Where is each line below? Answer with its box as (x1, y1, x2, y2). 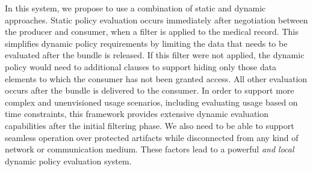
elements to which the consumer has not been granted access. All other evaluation (5, 72, 308, 85)
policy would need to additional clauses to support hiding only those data (5, 60, 277, 73)
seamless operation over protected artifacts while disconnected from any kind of (5, 131, 299, 143)
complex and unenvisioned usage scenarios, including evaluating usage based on (5, 95, 298, 108)
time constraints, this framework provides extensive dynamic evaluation (5, 107, 269, 120)
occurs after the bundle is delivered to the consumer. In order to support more (5, 84, 294, 97)
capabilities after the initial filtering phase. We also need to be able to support (5, 119, 294, 131)
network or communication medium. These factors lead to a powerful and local (5, 143, 294, 155)
